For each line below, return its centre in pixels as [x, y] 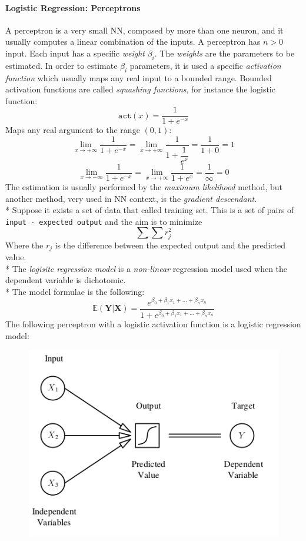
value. [16, 257]
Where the [24, 245]
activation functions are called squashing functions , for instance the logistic [140, 89]
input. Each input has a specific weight [75, 53]
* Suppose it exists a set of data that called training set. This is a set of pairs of [150, 210]
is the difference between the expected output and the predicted [170, 245]
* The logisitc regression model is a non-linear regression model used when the [147, 268]
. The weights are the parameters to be [224, 53]
